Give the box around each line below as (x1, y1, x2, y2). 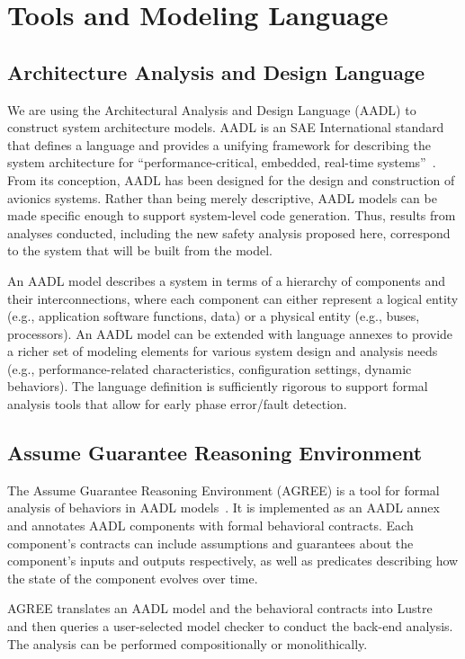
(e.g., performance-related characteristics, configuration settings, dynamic (7, 359, 412, 378)
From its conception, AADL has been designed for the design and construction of (7, 170, 455, 189)
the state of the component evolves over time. (7, 568, 258, 587)
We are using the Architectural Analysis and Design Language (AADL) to (7, 100, 416, 119)
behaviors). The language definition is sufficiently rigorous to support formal (7, 377, 428, 396)
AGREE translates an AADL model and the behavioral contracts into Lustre (7, 599, 433, 618)
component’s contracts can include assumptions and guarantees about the (7, 533, 414, 552)
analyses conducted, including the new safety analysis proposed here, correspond (7, 223, 451, 242)
